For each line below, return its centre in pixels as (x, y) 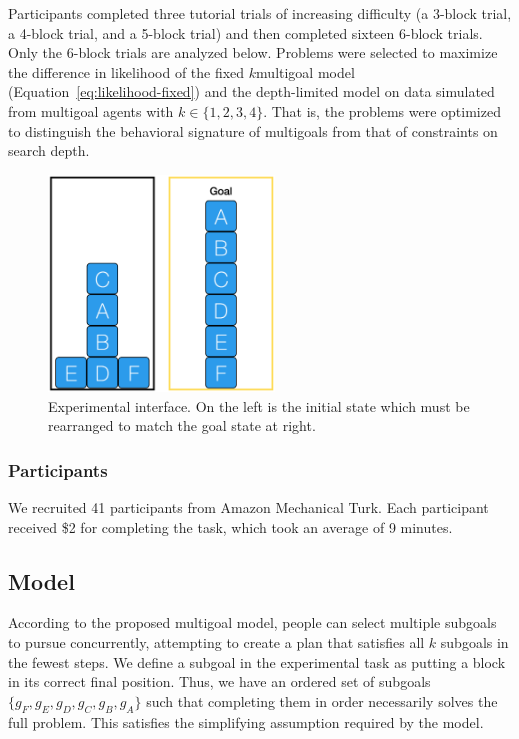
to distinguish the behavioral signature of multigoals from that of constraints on (253, 130)
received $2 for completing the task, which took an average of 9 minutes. (230, 526)
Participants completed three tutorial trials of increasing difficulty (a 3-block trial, (260, 13)
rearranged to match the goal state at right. (182, 425)
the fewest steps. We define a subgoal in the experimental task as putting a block (257, 661)
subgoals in (474, 641)
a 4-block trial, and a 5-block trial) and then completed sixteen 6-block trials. (245, 32)
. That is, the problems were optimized (382, 110)
